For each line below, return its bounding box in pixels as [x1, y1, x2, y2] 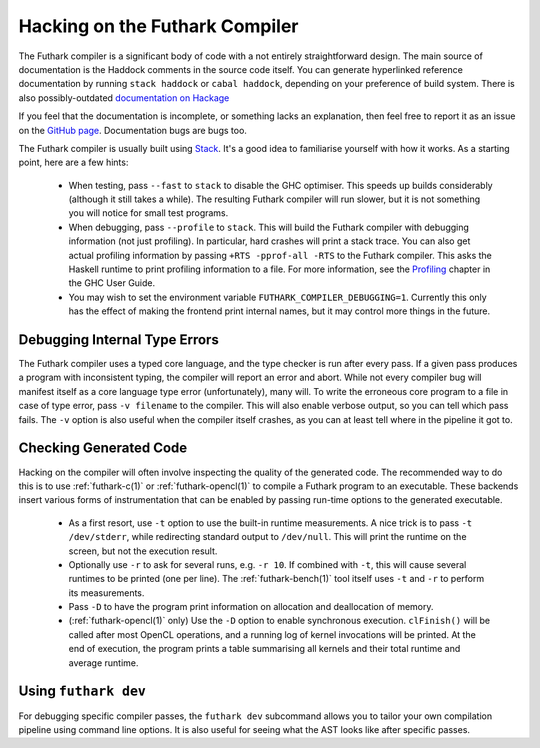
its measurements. [68, 586, 145, 599]
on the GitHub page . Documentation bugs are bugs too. [18, 124, 247, 136]
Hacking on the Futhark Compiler [18, 15, 299, 37]
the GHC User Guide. [68, 277, 156, 289]
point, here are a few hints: [18, 156, 129, 169]
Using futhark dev [18, 683, 147, 700]
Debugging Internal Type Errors [18, 331, 219, 348]
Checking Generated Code [18, 440, 188, 457]
